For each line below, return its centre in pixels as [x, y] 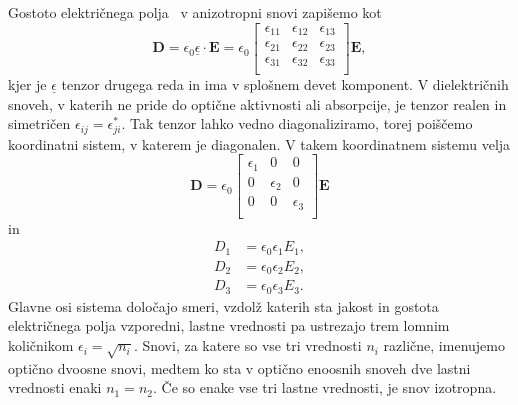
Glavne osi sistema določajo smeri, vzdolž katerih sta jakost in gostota [223, 305]
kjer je [27, 84]
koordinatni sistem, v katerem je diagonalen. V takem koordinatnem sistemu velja [259, 143]
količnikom [41, 345]
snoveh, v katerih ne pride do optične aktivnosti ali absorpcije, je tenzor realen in [257, 103]
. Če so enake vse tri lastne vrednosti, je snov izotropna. [324, 387]
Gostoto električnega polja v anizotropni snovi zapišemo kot [195, 12]
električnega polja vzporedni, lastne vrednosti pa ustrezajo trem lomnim [229, 325]
